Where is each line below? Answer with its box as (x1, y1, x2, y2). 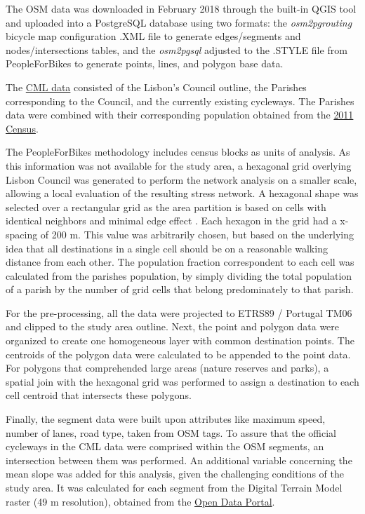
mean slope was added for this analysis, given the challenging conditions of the (6, 466, 344, 481)
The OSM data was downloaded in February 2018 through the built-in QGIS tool (6, 1, 357, 15)
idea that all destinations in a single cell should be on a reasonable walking (6, 241, 328, 255)
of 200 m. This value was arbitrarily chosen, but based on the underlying (40, 226, 354, 241)
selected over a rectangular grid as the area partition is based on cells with (6, 199, 326, 214)
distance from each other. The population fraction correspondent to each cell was (6, 255, 354, 269)
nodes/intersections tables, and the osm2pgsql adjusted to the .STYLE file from (6, 42, 347, 57)
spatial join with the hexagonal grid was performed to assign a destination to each (6, 374, 359, 388)
